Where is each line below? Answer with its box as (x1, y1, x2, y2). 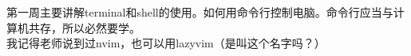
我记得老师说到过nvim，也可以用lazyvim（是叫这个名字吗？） (6, 35, 326, 51)
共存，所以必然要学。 (28, 19, 140, 35)
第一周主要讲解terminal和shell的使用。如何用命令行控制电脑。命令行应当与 (6, 4, 393, 20)
